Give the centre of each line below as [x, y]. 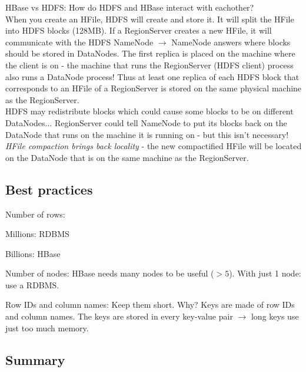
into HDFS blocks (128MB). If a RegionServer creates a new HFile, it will [139, 30]
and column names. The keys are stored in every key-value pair [119, 316]
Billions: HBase [33, 253]
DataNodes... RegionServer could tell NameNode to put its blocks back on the [146, 122]
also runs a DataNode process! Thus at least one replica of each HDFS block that [152, 76]
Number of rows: [35, 214]
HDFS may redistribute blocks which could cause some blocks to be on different [149, 111]
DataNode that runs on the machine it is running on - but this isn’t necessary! [147, 134]
